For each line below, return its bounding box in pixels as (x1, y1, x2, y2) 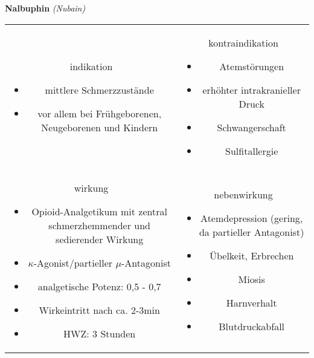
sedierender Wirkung (56, 232, 144, 246)
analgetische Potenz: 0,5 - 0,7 (37, 279, 161, 293)
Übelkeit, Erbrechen (209, 249, 294, 263)
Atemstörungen (219, 59, 284, 73)
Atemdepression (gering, (200, 211, 303, 226)
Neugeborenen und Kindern (41, 120, 158, 134)
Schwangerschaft (217, 120, 286, 134)
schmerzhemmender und (48, 218, 150, 232)
